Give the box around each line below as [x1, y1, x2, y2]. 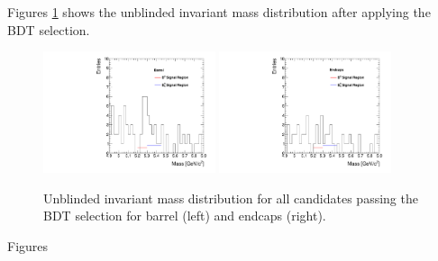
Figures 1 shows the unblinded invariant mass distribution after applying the [7, 3, 431, 21]
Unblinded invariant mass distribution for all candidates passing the [43, 188, 418, 207]
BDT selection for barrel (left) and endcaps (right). [43, 206, 326, 225]
